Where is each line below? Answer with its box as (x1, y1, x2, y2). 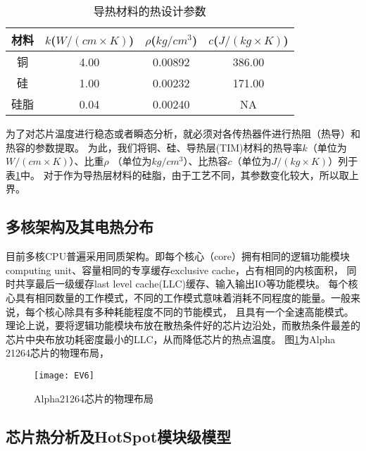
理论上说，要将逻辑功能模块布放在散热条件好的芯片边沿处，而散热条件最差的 (6, 318, 360, 333)
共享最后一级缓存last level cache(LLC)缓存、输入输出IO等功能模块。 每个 (15, 276, 348, 291)
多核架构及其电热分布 (6, 216, 153, 237)
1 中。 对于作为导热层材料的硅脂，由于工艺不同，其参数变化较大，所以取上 (15, 167, 359, 182)
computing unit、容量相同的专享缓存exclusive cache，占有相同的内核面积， (6, 262, 343, 277)
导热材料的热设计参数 (93, 3, 206, 19)
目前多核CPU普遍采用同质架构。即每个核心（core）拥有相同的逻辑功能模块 (6, 249, 351, 264)
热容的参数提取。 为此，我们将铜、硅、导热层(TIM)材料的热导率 (6, 140, 303, 154)
